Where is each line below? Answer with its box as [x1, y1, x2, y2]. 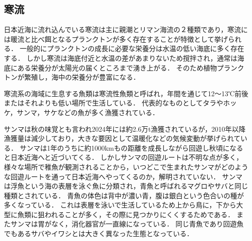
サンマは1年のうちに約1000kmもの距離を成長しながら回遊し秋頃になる [19, 142, 243, 153]
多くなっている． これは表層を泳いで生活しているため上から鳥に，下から [4, 200, 236, 210]
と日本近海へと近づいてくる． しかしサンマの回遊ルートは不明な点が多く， [4, 152, 243, 162]
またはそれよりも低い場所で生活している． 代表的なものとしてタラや [4, 98, 223, 108]
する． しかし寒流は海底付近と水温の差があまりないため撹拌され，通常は [4, 52, 237, 63]
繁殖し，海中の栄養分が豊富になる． [24, 72, 140, 82]
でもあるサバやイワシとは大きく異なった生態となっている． [4, 228, 194, 239]
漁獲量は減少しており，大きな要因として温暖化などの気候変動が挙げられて [4, 133, 241, 143]
